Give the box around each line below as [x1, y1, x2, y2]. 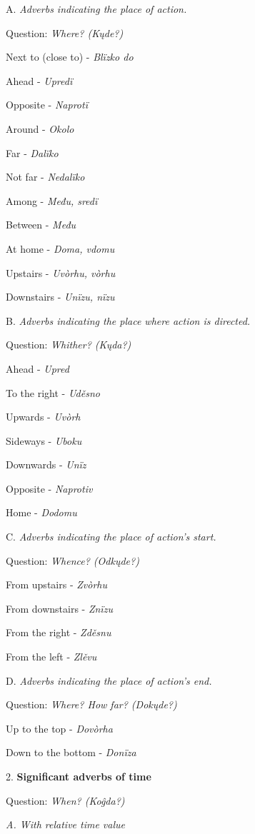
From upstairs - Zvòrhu [6, 577, 107, 592]
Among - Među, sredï [6, 193, 98, 208]
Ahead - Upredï [6, 73, 73, 88]
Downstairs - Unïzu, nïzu [6, 289, 115, 304]
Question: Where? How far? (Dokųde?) [6, 697, 177, 712]
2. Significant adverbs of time [6, 769, 151, 783]
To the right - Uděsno [6, 385, 100, 400]
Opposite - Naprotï [6, 97, 88, 112]
